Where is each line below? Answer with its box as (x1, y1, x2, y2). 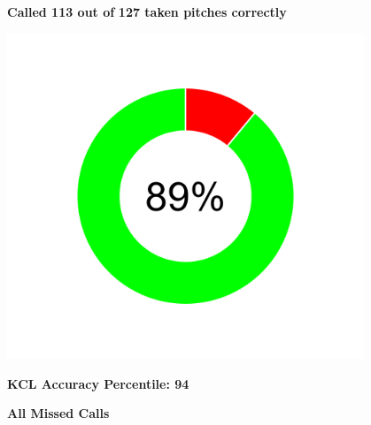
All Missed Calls (7, 404, 110, 422)
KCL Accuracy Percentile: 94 (7, 374, 189, 392)
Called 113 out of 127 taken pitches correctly (7, 3, 287, 20)
